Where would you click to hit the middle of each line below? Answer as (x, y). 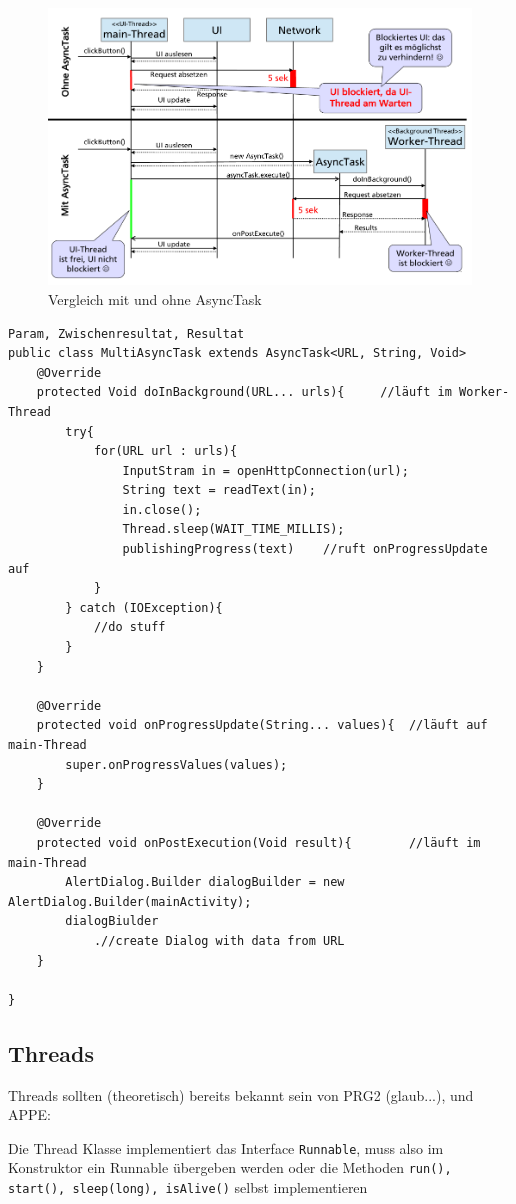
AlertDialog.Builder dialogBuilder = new (205, 882)
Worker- (484, 392)
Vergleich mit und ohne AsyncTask (155, 298)
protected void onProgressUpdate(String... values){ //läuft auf (262, 725)
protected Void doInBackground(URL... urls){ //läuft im (244, 392)
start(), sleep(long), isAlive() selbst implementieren (188, 1187)
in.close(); (162, 509)
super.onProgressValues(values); (176, 764)
